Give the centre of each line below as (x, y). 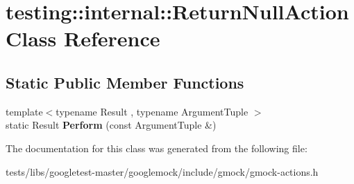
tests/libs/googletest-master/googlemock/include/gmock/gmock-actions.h (162, 171)
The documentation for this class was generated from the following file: (157, 148)
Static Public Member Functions (125, 82)
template (24, 111)
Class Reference (83, 38)
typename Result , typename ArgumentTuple (152, 111)
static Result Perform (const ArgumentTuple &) (111, 125)
